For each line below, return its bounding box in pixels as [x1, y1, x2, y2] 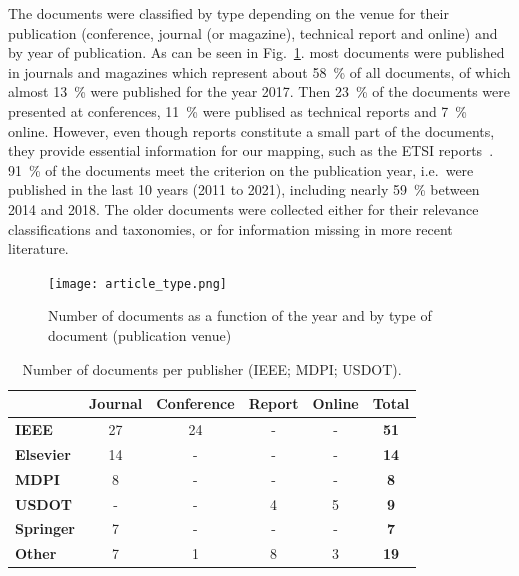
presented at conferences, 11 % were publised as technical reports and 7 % [8, 100, 468, 121]
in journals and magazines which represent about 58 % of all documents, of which [8, 61, 511, 82]
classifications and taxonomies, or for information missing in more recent [8, 218, 453, 239]
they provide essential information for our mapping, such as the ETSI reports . [8, 140, 494, 161]
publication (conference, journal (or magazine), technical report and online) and [8, 22, 498, 43]
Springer [15, 518, 76, 539]
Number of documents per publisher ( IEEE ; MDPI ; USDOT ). [22, 358, 402, 379]
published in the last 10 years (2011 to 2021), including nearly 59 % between [8, 179, 480, 200]
